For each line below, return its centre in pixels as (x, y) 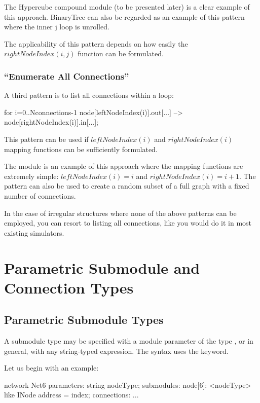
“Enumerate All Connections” (67, 76)
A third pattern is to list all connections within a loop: (89, 95)
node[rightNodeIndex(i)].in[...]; (51, 122)
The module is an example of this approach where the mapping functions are (124, 166)
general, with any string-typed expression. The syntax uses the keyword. (116, 351)
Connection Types (69, 287)
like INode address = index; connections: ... (71, 395)
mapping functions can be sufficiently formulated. (81, 149)
